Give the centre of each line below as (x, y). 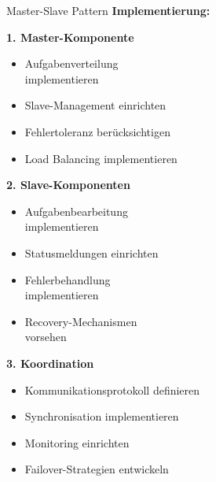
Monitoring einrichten (77, 442)
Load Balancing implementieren (101, 158)
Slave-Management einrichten (95, 105)
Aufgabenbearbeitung (76, 211)
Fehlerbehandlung (68, 279)
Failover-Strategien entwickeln (97, 469)
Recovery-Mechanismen (81, 321)
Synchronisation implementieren (102, 416)
